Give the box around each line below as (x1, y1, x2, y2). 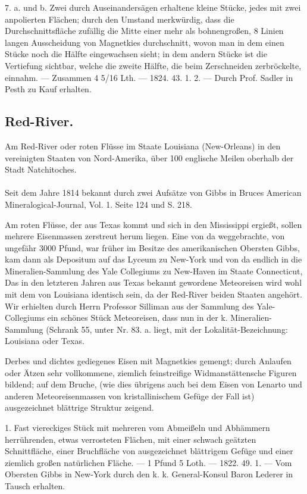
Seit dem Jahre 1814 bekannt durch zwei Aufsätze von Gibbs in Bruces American (5, 186, 302, 199)
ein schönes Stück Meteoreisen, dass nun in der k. (47, 311, 228, 324)
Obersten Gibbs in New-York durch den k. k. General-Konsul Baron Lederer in (5, 468, 293, 480)
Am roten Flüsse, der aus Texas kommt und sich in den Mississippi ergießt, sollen (5, 218, 302, 230)
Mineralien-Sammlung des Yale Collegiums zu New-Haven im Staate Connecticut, (5, 264, 303, 277)
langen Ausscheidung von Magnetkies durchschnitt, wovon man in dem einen (5, 36, 284, 48)
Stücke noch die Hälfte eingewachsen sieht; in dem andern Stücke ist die (5, 48, 267, 60)
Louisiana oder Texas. (5, 334, 84, 347)
